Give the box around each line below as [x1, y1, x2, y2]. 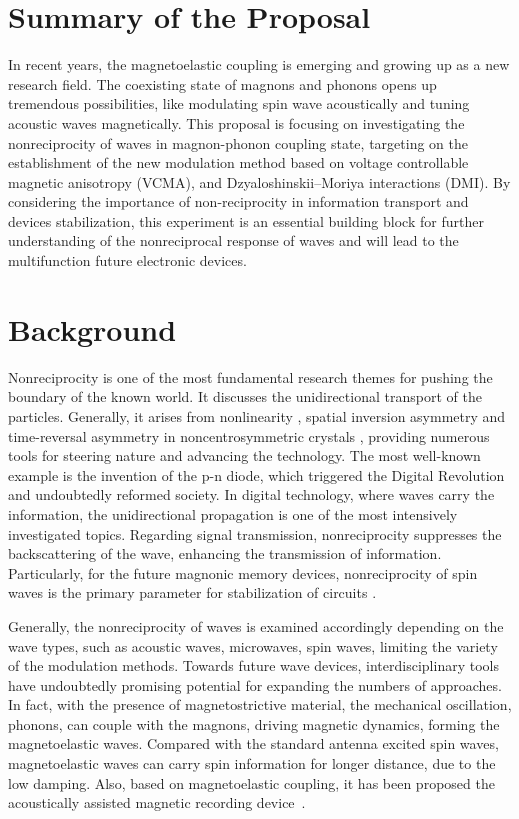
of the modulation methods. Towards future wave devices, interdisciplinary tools [8, 655, 499, 676]
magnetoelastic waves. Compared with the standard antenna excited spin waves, [8, 733, 499, 754]
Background [8, 308, 177, 349]
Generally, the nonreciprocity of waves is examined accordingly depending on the [8, 615, 504, 636]
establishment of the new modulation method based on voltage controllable [8, 152, 469, 173]
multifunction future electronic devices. [8, 250, 247, 271]
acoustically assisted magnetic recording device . [8, 792, 306, 813]
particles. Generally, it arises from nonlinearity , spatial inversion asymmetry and [8, 405, 506, 426]
